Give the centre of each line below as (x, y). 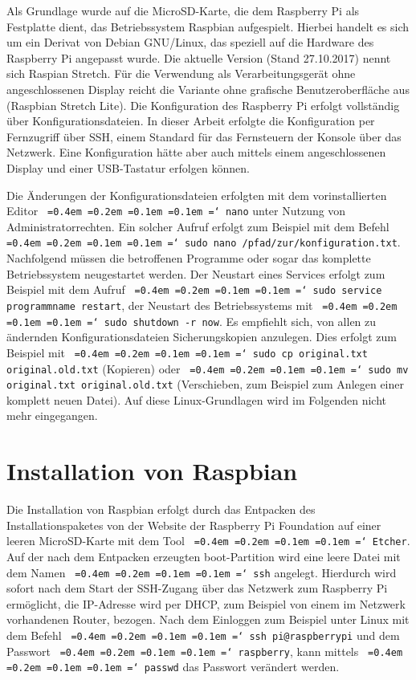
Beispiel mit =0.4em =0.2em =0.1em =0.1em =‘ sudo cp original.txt (187, 352)
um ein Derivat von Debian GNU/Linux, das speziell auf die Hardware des (190, 42)
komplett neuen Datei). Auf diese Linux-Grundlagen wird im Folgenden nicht (196, 399)
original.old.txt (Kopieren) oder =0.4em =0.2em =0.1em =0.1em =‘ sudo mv (208, 368)
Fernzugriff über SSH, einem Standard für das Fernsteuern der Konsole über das (204, 136)
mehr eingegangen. (52, 415)
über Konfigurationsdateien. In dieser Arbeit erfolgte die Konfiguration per (191, 121)
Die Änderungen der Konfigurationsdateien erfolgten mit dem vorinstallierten (197, 195)
